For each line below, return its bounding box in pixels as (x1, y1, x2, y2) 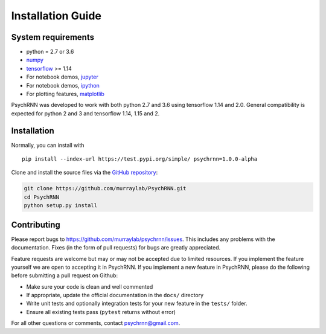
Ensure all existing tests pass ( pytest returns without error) (26, 308, 176, 315)
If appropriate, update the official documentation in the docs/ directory (26, 292, 204, 299)
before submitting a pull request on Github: (11, 272, 118, 279)
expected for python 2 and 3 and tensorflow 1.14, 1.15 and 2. (11, 109, 160, 117)
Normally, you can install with (11, 141, 85, 149)
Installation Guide (11, 9, 102, 22)
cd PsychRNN (24, 193, 60, 201)
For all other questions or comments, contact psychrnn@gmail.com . (11, 320, 181, 327)
